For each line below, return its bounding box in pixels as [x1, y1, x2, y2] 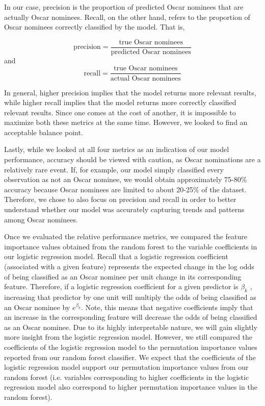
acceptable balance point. [4, 126, 83, 137]
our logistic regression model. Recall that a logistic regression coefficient [4, 251, 228, 262]
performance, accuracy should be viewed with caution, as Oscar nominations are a [4, 154, 261, 165]
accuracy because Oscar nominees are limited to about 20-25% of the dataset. [4, 184, 247, 194]
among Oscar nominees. [4, 214, 78, 224]
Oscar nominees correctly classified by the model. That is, [4, 21, 185, 32]
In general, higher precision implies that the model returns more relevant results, [4, 87, 256, 97]
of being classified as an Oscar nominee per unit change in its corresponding [4, 271, 242, 282]
